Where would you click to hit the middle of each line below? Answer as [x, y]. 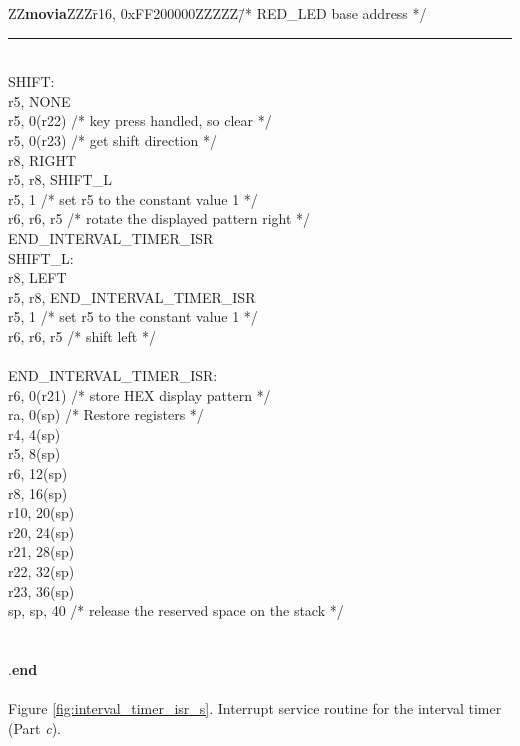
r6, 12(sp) [38, 473]
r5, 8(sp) [34, 453]
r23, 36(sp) [41, 590]
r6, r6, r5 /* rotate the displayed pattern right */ [159, 218]
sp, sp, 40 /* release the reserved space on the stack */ [176, 610]
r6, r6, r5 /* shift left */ [82, 335]
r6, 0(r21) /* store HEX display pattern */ [139, 394]
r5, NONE [39, 100]
